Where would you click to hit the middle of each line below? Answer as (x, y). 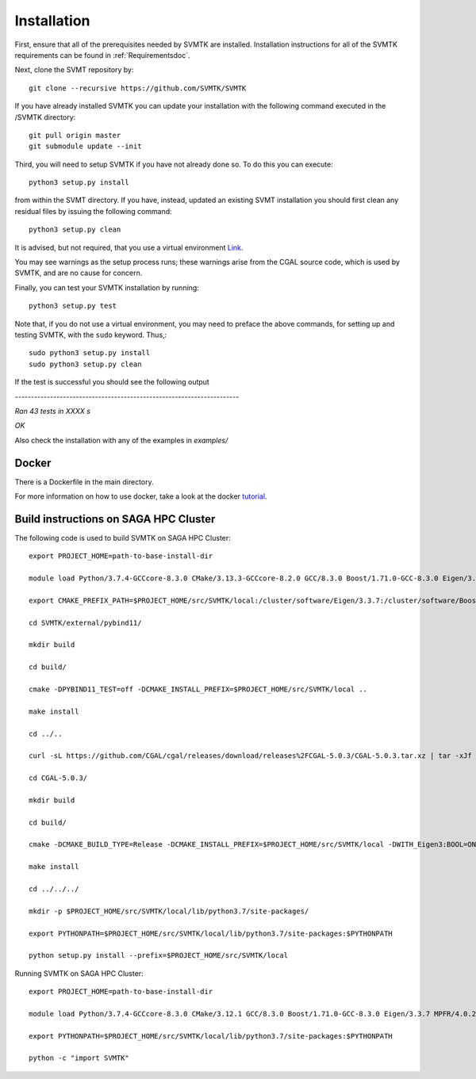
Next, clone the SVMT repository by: (74, 70)
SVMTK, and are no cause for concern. (79, 273)
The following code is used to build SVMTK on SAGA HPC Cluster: (123, 538)
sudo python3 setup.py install (90, 353)
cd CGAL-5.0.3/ (58, 778)
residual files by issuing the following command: (93, 211)
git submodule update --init (85, 146)
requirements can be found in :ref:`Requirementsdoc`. (102, 55)
